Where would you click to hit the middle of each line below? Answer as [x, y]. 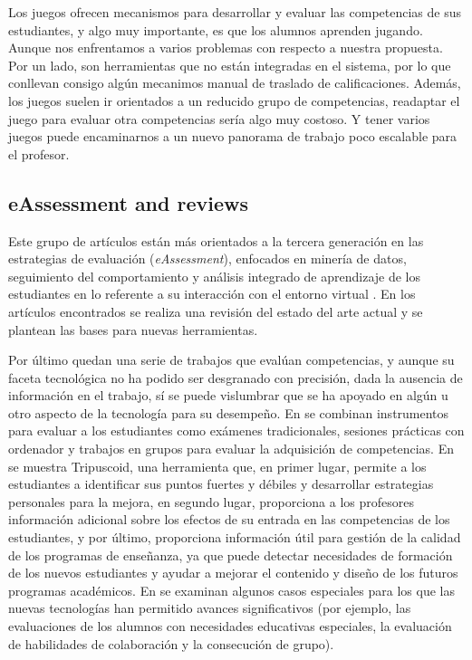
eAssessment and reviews [129, 202]
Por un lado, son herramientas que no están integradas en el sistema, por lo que [230, 65]
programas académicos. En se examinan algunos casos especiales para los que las [231, 590]
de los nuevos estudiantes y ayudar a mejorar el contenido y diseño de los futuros [233, 573]
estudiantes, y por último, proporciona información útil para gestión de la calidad [235, 537]
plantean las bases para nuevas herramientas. [133, 329]
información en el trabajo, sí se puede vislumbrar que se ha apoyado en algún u [228, 395]
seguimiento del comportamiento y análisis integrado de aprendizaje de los [215, 276]
